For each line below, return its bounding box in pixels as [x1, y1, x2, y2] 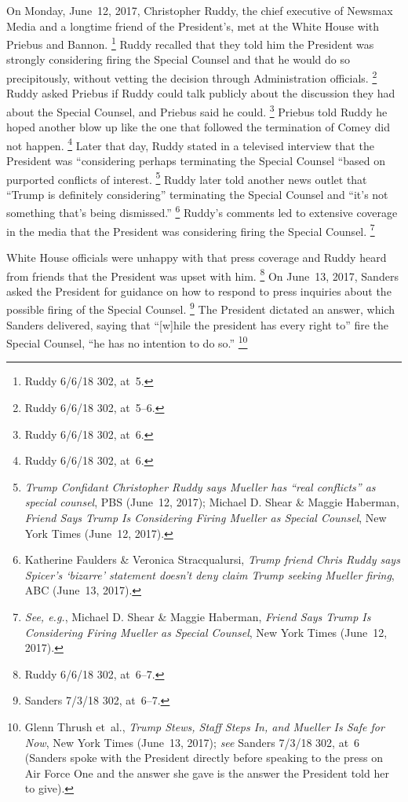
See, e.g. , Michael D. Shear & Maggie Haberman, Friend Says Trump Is [24, 608, 371, 624]
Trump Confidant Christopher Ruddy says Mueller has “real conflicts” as [24, 478, 376, 495]
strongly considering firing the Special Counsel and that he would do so [6, 51, 350, 68]
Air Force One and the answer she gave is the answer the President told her [24, 764, 389, 781]
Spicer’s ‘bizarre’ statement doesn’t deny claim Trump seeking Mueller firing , [24, 566, 395, 583]
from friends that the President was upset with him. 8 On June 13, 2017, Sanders [6, 265, 399, 284]
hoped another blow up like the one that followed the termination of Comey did [6, 119, 390, 135]
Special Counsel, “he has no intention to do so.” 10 [6, 333, 248, 351]
